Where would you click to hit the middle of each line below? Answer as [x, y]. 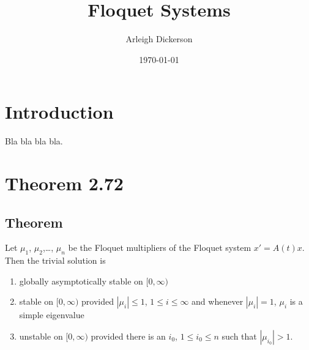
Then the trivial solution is [55, 260]
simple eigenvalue [52, 315]
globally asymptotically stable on [81, 281]
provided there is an [128, 336]
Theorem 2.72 [64, 183]
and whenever [218, 301]
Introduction [59, 112]
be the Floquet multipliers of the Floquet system [160, 248]
